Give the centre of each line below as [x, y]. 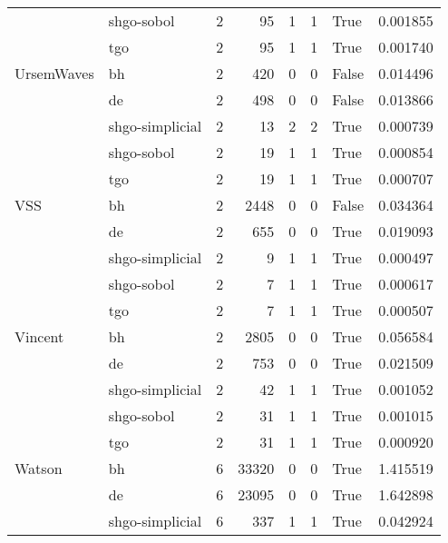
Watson [39, 468]
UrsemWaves [54, 73]
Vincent [39, 336]
